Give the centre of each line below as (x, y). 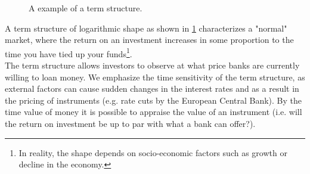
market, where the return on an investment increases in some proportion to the (149, 40)
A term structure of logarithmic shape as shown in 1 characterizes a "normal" (146, 28)
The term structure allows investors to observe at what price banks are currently (152, 65)
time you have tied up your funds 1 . (69, 52)
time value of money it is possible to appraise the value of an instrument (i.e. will (154, 112)
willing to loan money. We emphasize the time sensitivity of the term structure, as (155, 77)
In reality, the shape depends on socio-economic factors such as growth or (153, 152)
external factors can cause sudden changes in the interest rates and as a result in (152, 88)
